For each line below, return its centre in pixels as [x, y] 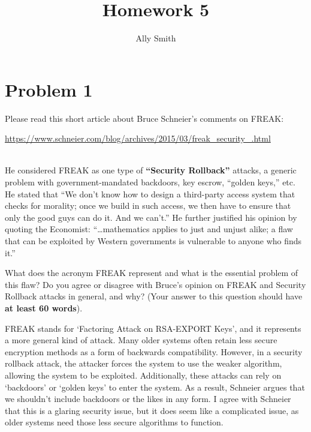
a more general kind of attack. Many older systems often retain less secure [141, 340]
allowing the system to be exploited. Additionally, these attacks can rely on [143, 375]
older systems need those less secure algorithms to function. [114, 422]
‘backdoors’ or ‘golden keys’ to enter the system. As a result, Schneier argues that [155, 387]
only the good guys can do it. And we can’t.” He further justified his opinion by [151, 217]
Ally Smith [156, 38]
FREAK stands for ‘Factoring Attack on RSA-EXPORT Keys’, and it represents [153, 328]
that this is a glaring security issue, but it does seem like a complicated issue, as [152, 410]
